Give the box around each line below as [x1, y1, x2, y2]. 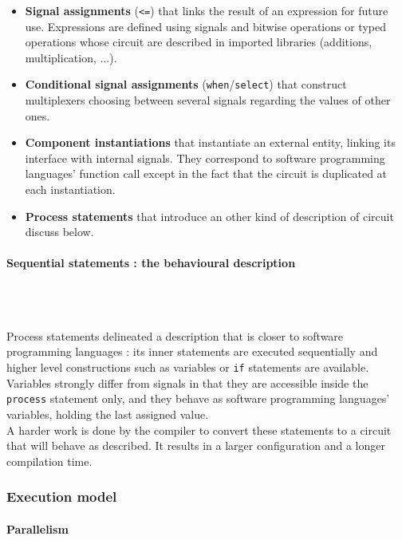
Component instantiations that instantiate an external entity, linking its [25, 134, 396, 151]
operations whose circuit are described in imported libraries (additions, [25, 34, 372, 50]
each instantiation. [25, 181, 116, 198]
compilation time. [6, 452, 93, 469]
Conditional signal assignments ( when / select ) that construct [25, 76, 347, 93]
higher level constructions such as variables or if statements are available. [6, 359, 369, 376]
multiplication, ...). [25, 49, 117, 65]
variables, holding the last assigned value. [6, 405, 209, 422]
